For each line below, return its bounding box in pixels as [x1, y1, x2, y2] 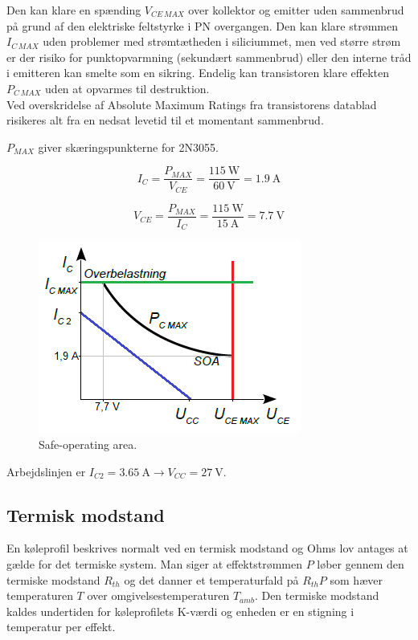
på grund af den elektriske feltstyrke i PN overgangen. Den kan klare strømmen [6, 17, 398, 34]
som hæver [330, 571, 383, 588]
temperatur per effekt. [6, 618, 116, 635]
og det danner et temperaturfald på [124, 571, 299, 588]
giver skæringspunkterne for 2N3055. [38, 138, 219, 155]
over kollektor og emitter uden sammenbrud [188, 2, 404, 18]
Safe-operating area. [39, 435, 137, 452]
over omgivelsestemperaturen [87, 587, 230, 604]
